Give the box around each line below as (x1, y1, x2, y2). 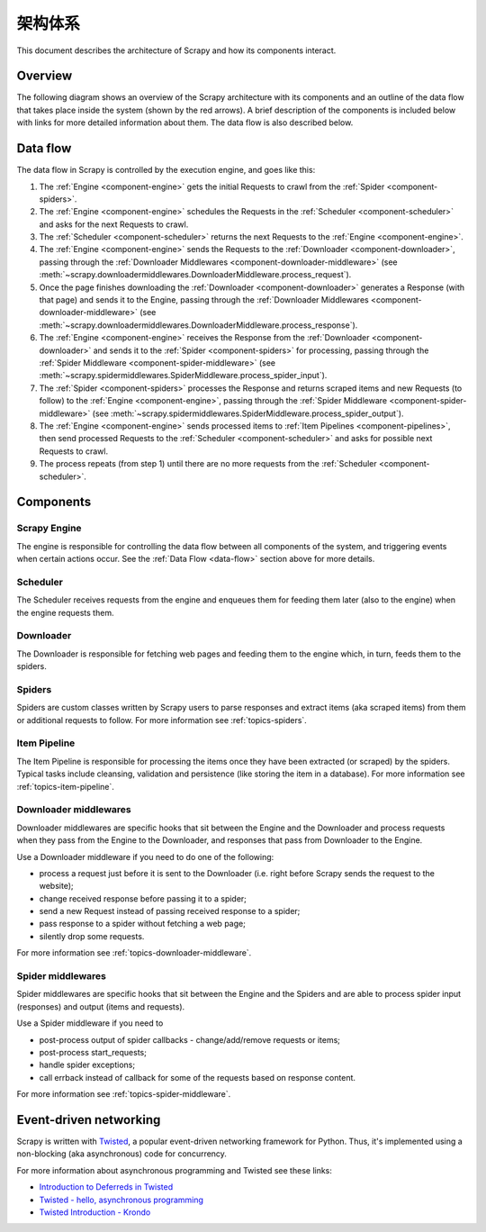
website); (39, 881, 74, 892)
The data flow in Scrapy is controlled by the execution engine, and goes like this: (16, 165, 316, 176)
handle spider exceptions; (39, 1059, 135, 1071)
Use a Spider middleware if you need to (16, 1018, 164, 1028)
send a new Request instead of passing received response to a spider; (39, 906, 301, 917)
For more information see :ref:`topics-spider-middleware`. (16, 1089, 231, 1100)
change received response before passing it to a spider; (39, 892, 247, 904)
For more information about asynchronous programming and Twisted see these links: (16, 1164, 333, 1175)
